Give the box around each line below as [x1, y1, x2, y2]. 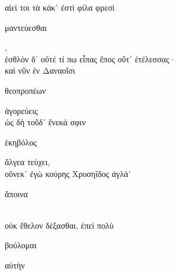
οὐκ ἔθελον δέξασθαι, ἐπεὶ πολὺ [5, 219, 114, 231]
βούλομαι [5, 239, 37, 251]
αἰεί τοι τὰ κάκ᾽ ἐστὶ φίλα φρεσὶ [5, 1, 115, 13]
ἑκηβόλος [5, 135, 37, 148]
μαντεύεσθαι [5, 21, 47, 33]
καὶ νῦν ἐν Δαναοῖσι [5, 64, 75, 77]
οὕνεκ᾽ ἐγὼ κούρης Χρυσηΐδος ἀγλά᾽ [5, 167, 131, 179]
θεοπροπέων [5, 84, 46, 96]
